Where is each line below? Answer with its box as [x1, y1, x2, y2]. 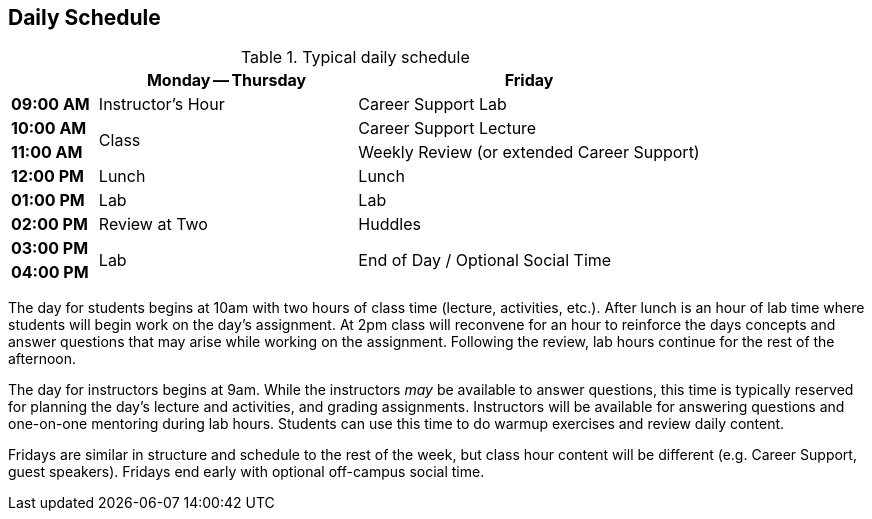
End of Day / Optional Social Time [358, 250, 612, 271]
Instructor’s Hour [98, 94, 225, 115]
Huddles [358, 214, 421, 235]
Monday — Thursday [146, 70, 307, 91]
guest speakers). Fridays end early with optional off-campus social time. [8, 463, 485, 481]
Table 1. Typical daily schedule [240, 47, 470, 68]
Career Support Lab [358, 94, 507, 115]
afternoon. [8, 350, 77, 368]
